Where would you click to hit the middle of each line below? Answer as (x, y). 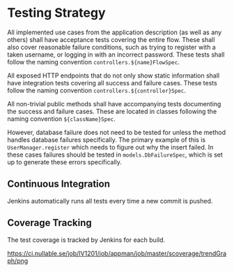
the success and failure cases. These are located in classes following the (112, 111)
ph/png (18, 261)
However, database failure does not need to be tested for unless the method (117, 132)
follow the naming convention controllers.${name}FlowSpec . (93, 62)
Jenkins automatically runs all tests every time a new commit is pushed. (110, 201)
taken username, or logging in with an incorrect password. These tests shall (116, 55)
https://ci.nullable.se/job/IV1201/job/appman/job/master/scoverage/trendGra (117, 253)
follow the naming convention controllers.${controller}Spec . (96, 90)
